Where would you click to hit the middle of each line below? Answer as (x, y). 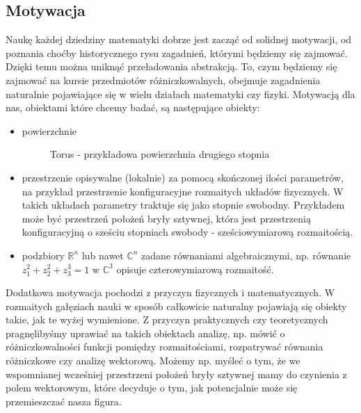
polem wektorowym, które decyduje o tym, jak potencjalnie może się (152, 388)
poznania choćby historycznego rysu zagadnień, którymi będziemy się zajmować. (177, 52)
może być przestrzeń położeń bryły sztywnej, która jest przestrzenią (166, 218)
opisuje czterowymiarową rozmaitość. (195, 269)
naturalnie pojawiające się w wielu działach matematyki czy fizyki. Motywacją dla (180, 94)
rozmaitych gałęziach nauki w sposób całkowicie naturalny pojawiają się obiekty (176, 306)
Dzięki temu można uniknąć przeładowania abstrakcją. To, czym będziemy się (171, 66)
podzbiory (43, 255)
